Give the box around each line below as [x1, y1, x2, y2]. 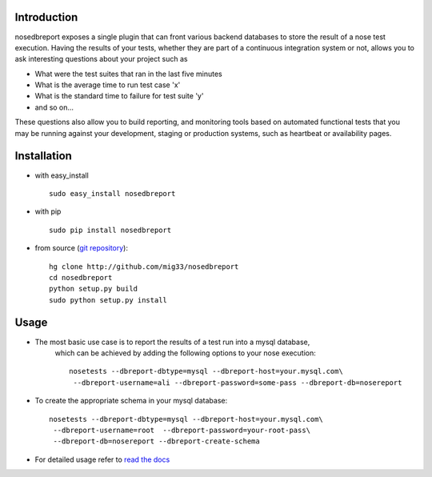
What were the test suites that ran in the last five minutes [34, 69, 223, 78]
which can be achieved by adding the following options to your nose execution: [54, 348, 316, 358]
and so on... [34, 102, 74, 112]
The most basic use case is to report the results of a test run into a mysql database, [34, 337, 310, 347]
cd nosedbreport [49, 273, 113, 282]
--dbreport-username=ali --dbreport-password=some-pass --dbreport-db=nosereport [73, 378, 402, 387]
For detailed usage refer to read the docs [34, 455, 170, 464]
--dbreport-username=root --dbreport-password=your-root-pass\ [53, 425, 311, 435]
